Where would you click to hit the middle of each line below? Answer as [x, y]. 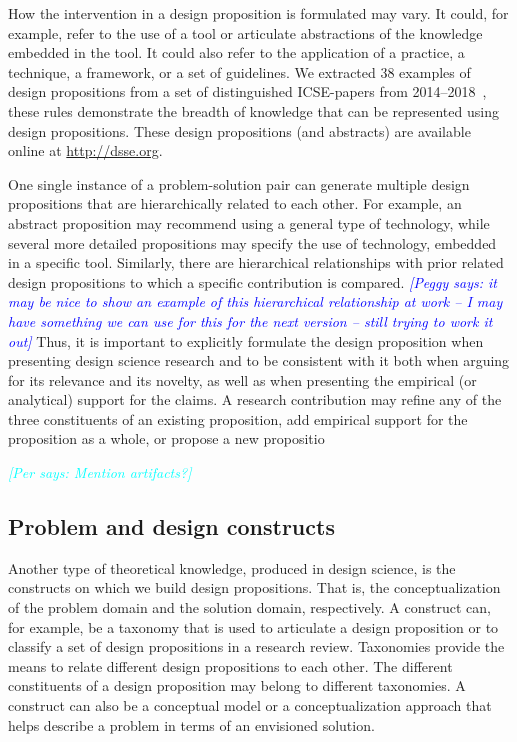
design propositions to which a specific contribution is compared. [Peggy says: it [252, 281]
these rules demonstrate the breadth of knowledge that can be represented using [253, 110]
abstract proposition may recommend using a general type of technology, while [249, 222]
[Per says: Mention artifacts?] [100, 472]
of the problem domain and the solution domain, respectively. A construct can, [249, 607]
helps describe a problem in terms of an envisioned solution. [191, 724]
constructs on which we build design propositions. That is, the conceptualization [254, 587]
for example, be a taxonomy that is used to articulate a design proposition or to [253, 626]
